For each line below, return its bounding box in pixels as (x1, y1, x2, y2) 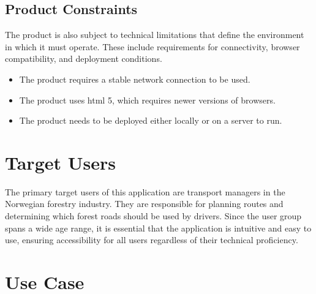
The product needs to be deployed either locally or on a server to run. (19, 114, 282, 127)
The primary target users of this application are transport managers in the (5, 185, 285, 198)
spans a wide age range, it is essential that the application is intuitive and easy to (5, 221, 312, 234)
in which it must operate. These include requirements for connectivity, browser (5, 40, 300, 53)
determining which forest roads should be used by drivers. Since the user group (5, 209, 302, 222)
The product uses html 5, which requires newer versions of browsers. (19, 93, 276, 106)
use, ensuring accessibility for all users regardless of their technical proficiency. (5, 233, 298, 246)
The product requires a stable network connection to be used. (19, 72, 250, 85)
